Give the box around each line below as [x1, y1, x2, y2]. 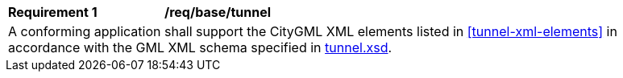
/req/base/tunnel [164, 4, 272, 20]
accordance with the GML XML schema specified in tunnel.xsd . [8, 39, 392, 55]
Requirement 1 [8, 4, 98, 20]
